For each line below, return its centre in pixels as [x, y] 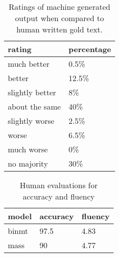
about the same [35, 106]
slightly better [32, 92]
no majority [28, 163]
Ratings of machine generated [59, 7]
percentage [90, 49]
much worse [28, 149]
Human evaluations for [59, 185]
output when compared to [59, 18]
